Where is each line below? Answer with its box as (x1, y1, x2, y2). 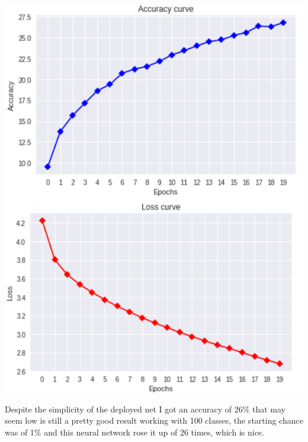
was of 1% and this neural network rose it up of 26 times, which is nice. (5, 425, 264, 438)
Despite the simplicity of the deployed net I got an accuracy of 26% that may (5, 402, 286, 415)
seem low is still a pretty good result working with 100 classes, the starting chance (5, 414, 303, 427)
